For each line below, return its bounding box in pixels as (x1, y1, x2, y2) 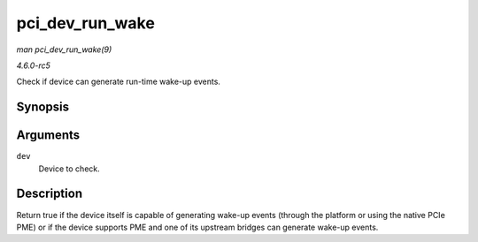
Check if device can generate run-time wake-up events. (16, 76, 221, 87)
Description (16, 186, 83, 201)
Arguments (16, 128, 81, 143)
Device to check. (38, 163, 101, 174)
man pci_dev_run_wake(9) (16, 44, 112, 55)
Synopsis (16, 100, 70, 115)
